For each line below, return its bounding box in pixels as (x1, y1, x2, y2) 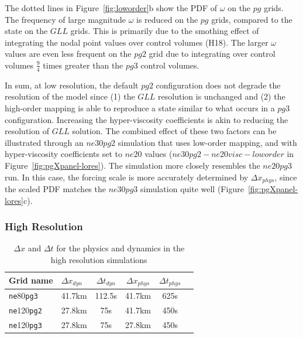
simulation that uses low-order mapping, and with (118, 136, 297, 148)
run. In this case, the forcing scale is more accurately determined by (5, 170, 249, 183)
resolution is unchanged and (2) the (158, 90, 285, 103)
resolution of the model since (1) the (5, 90, 135, 103)
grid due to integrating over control (149, 47, 276, 60)
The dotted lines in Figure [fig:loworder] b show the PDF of (5, 2, 218, 13)
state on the (5, 25, 48, 37)
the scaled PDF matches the (5, 183, 106, 194)
